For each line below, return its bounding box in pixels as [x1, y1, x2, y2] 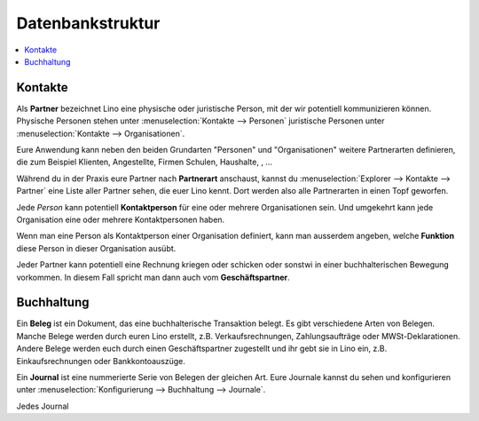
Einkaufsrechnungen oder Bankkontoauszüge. [16, 355, 186, 366]
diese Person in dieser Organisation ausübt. [16, 242, 177, 253]
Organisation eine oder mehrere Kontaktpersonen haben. [16, 214, 225, 225]
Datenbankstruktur [16, 13, 161, 33]
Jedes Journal [16, 401, 69, 411]
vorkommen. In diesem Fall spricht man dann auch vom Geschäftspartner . [16, 272, 290, 282]
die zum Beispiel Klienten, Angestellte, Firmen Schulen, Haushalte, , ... [16, 156, 272, 168]
